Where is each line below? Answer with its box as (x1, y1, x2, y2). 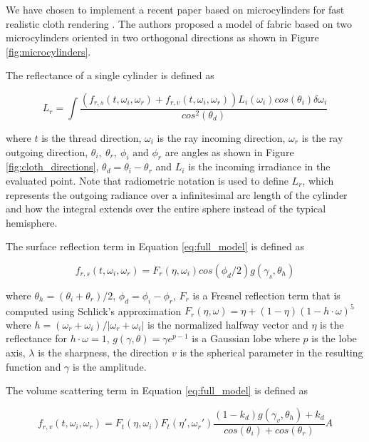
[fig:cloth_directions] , (6, 159, 99, 174)
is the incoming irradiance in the (188, 159, 331, 174)
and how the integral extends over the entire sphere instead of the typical (6, 201, 326, 216)
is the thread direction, (41, 130, 142, 145)
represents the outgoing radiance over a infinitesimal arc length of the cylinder (6, 187, 348, 202)
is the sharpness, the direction (38, 345, 169, 360)
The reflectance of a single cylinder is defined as (6, 68, 214, 83)
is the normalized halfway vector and (147, 317, 308, 331)
